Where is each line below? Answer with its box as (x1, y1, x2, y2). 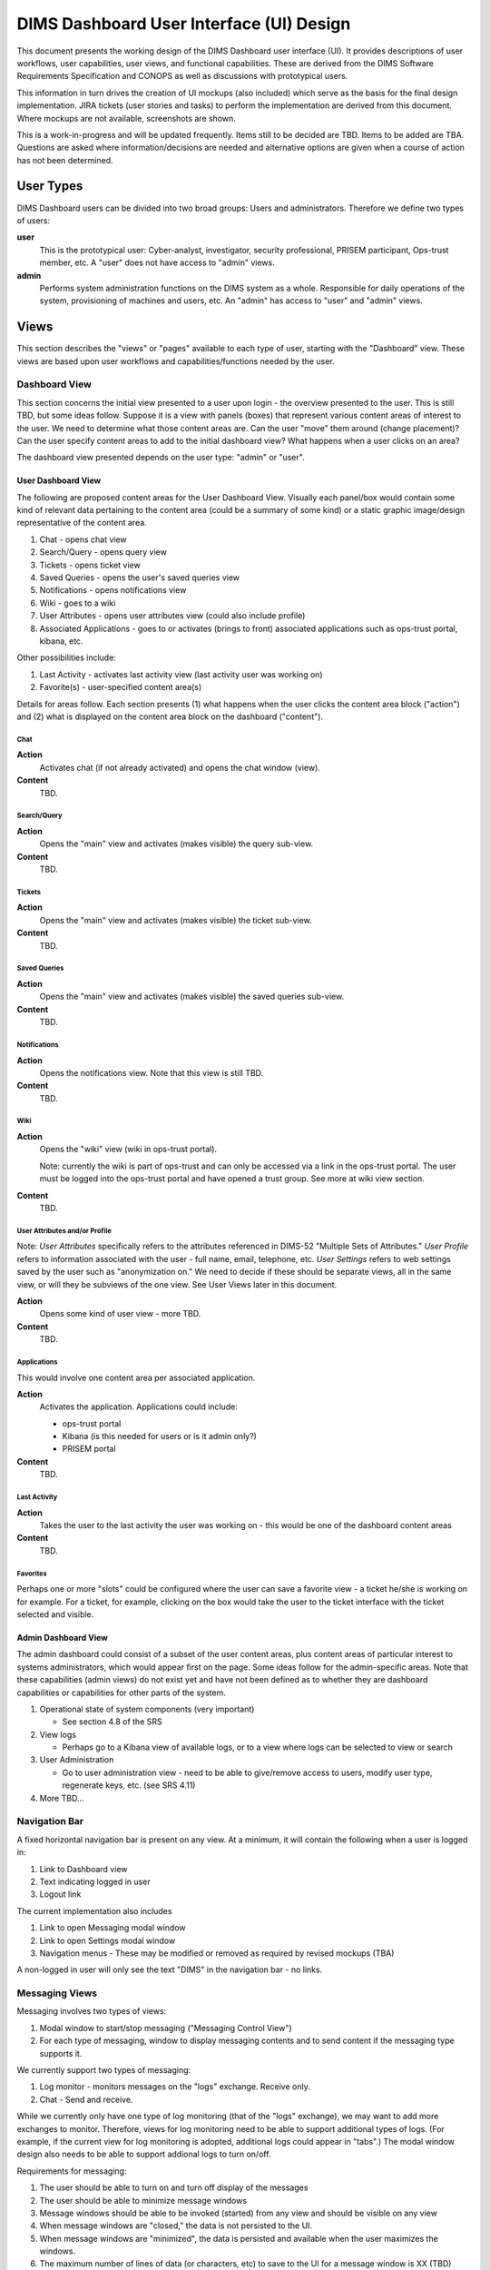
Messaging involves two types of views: (16, 2006, 167, 2017)
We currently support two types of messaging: (16, 2064, 191, 2075)
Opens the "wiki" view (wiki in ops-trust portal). (39, 1144, 218, 1155)
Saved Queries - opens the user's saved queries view (39, 572, 240, 583)
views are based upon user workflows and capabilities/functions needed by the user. (16, 355, 335, 367)
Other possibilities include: (16, 652, 117, 663)
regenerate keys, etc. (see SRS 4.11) (62, 1780, 196, 1791)
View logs (39, 1729, 77, 1740)
